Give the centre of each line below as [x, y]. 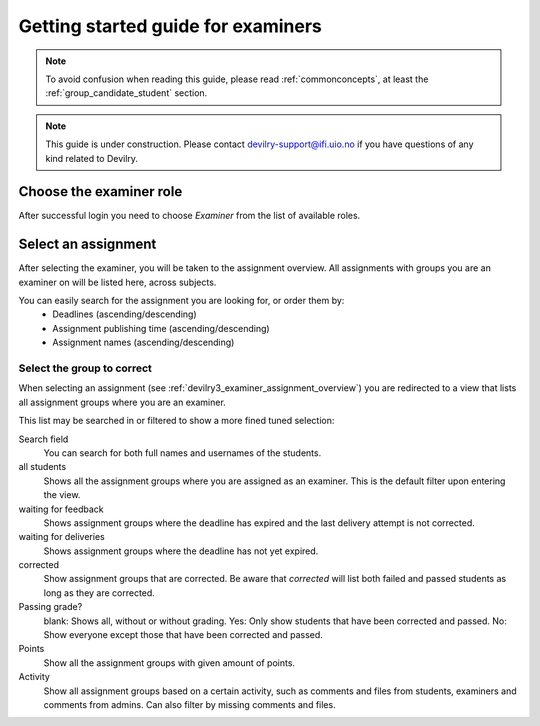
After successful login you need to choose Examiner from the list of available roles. [189, 216]
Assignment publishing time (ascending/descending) [161, 328]
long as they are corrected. [99, 592]
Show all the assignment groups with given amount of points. [169, 662]
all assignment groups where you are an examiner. [122, 402]
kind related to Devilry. [92, 158]
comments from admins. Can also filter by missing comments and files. [189, 704]
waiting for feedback [61, 509]
